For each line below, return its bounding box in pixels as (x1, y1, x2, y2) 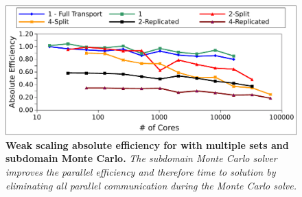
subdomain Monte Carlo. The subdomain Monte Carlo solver (5, 151, 277, 165)
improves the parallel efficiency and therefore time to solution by (5, 165, 276, 178)
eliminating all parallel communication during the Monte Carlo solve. (5, 178, 297, 192)
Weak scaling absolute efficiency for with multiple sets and (5, 137, 289, 152)
